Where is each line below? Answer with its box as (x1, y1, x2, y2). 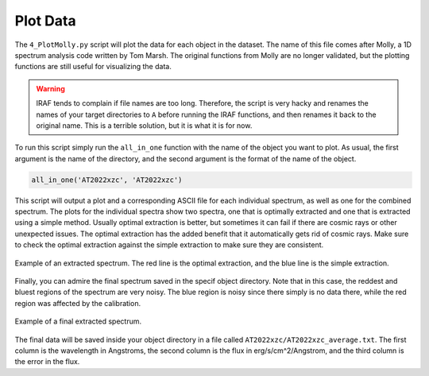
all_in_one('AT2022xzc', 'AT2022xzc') (31, 175, 183, 184)
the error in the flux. (14, 357, 80, 366)
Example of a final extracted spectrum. (14, 316, 142, 326)
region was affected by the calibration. (14, 298, 141, 308)
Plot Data (14, 12, 76, 29)
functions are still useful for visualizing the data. (14, 62, 172, 72)
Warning (36, 83, 65, 93)
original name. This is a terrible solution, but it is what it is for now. (36, 120, 253, 130)
